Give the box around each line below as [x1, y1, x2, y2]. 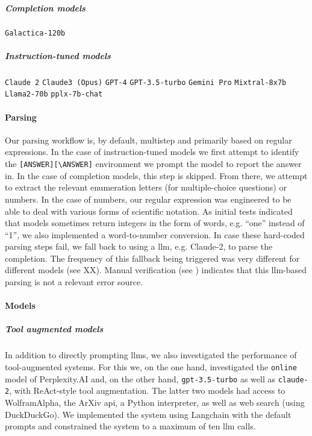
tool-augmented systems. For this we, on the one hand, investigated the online [5, 361, 297, 373]
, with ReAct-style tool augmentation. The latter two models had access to [9, 384, 285, 397]
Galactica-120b [5, 28, 66, 37]
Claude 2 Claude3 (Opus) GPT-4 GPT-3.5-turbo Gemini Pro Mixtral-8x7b [5, 78, 287, 87]
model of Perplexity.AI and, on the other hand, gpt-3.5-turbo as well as [5, 372, 275, 385]
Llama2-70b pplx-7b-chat [5, 90, 103, 99]
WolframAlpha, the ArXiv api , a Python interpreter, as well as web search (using [5, 396, 305, 408]
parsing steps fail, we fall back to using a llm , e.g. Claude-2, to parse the [5, 240, 273, 253]
